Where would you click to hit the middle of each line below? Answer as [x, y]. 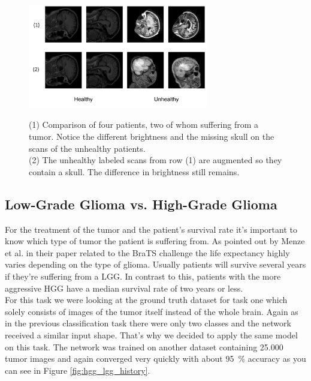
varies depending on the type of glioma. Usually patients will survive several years [155, 264]
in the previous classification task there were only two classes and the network [148, 323]
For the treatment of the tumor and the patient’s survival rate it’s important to [151, 229]
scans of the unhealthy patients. [87, 148]
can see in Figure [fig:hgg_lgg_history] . [78, 370]
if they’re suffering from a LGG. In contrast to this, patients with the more [143, 276]
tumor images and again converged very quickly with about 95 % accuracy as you [155, 358]
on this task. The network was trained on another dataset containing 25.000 [144, 346]
